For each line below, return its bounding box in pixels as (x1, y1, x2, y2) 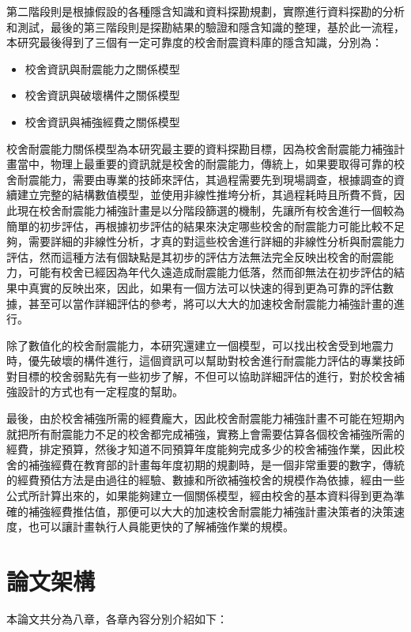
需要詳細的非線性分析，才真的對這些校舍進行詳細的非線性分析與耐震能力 (28, 233, 405, 250)
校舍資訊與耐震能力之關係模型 (25, 60, 180, 77)
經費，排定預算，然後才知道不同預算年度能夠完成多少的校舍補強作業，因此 (6, 441, 394, 457)
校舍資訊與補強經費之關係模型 (25, 113, 180, 130)
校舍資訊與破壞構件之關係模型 (25, 87, 180, 103)
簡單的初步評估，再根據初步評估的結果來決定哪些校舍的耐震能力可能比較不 (6, 217, 394, 234)
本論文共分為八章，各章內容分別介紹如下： (6, 610, 228, 626)
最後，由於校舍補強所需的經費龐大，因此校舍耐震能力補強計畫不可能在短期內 (6, 410, 405, 427)
